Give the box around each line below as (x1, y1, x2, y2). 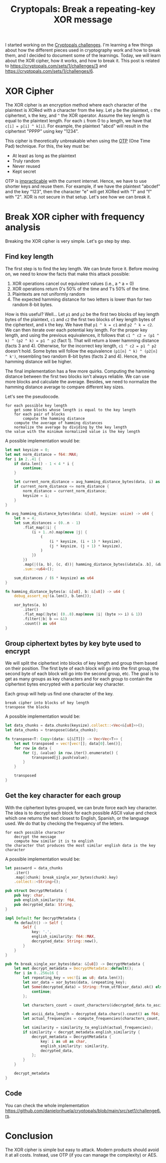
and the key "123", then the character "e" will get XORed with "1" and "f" (5, 189, 152, 195)
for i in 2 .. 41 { (5, 457, 41, 462)
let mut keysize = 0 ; (5, 447, 50, 452)
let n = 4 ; (14, 516, 37, 521)
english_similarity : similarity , (40, 1044, 110, 1049)
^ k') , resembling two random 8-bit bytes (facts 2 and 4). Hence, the (5, 353, 147, 359)
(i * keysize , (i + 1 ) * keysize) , (49, 539, 123, 544)
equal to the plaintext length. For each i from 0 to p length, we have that (5, 118, 152, 124)
